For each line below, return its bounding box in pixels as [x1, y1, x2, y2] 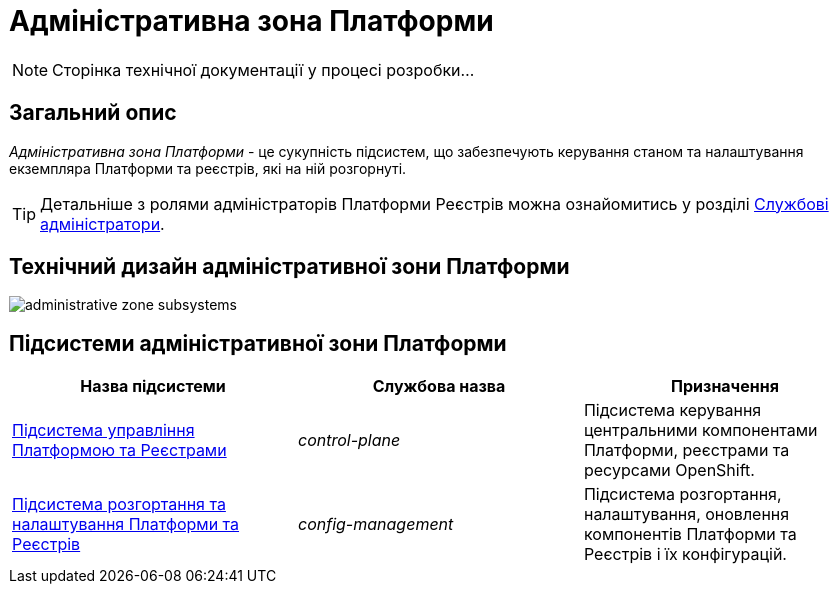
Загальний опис [9, 100, 177, 126]
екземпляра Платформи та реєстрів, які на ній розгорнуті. [9, 159, 407, 177]
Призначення [671, 376, 779, 397]
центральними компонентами [583, 420, 818, 441]
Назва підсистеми [80, 376, 226, 397]
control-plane [297, 430, 401, 451]
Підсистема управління [12, 420, 195, 441]
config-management [297, 514, 454, 535]
